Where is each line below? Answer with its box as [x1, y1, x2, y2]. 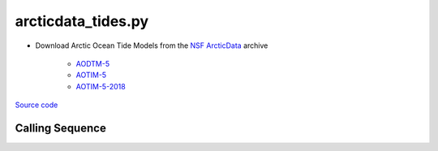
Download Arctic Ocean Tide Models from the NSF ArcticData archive [35, 41, 268, 50]
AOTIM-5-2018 [75, 81, 126, 91]
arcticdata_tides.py [15, 12, 149, 30]
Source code [15, 100, 58, 110]
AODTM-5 [75, 58, 110, 68]
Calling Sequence [15, 121, 107, 135]
